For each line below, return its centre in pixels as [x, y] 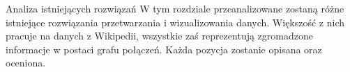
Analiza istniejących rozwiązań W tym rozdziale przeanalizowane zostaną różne [175, 8]
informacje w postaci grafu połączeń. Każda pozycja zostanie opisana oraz [164, 49]
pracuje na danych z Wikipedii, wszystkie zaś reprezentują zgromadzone [159, 36]
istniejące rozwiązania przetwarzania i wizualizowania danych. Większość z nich [175, 22]
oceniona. [26, 63]
